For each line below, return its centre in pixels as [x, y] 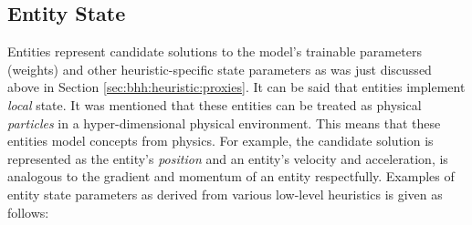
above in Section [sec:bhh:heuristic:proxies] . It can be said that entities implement [236, 87]
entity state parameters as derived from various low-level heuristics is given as [225, 194]
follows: [28, 212]
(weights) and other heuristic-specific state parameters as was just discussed [220, 69]
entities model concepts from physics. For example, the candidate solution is [220, 141]
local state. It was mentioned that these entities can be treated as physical [215, 104]
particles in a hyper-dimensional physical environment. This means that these [224, 123]
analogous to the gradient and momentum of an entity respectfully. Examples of [231, 176]
